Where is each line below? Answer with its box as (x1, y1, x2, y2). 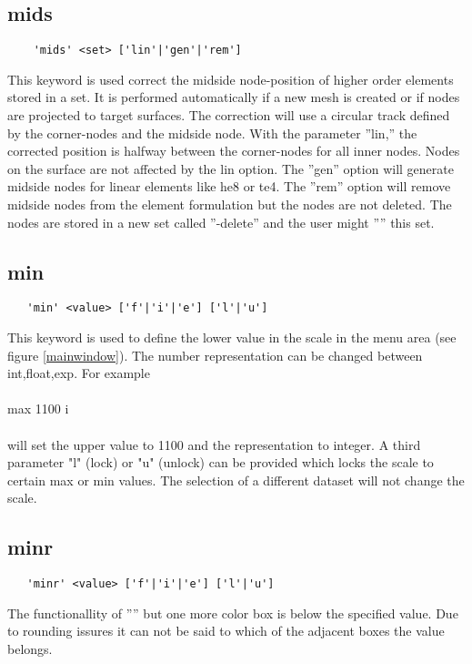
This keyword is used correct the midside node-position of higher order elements (7, 69, 454, 88)
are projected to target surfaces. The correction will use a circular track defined (7, 106, 450, 125)
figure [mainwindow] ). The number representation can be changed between (7, 345, 423, 364)
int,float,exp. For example (7, 363, 150, 383)
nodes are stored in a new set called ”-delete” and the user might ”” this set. (7, 212, 435, 231)
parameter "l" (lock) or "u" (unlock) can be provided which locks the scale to (7, 453, 434, 472)
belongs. (7, 639, 53, 659)
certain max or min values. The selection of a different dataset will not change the (7, 470, 465, 489)
